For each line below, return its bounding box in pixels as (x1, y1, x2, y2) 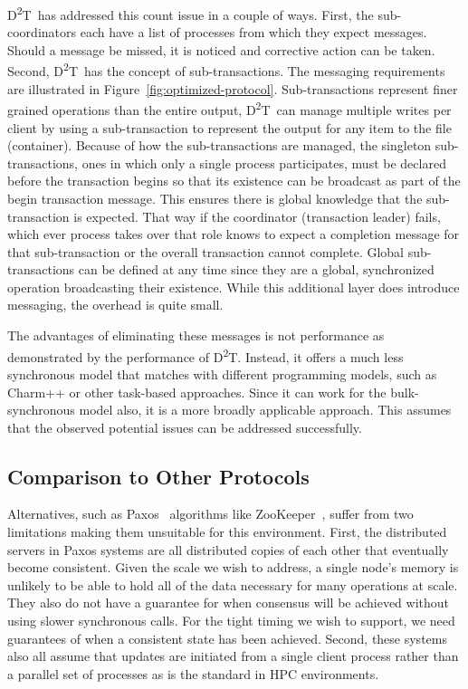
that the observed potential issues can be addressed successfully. (7, 417, 362, 436)
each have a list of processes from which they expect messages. (80, 23, 427, 42)
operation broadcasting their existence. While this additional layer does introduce (7, 277, 460, 296)
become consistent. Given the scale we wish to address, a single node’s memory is (7, 558, 459, 577)
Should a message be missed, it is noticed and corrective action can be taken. (7, 40, 435, 59)
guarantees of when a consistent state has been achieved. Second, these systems (7, 628, 447, 647)
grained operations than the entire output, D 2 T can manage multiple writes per (7, 98, 452, 119)
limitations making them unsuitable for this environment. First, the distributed (7, 522, 447, 541)
